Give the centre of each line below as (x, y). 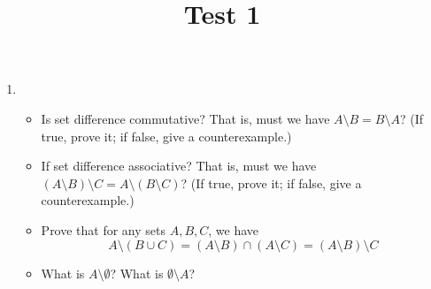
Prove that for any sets (104, 229)
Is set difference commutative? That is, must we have (185, 118)
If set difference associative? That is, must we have (179, 166)
